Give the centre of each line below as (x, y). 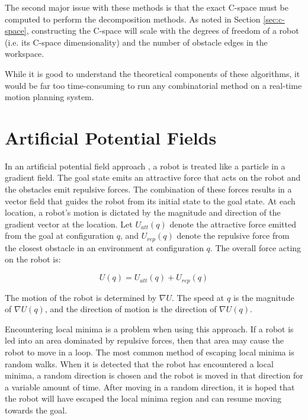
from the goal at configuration (60, 235)
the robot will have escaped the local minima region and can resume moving (143, 398)
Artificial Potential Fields (111, 137)
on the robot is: (33, 259)
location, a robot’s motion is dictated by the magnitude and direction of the (143, 212)
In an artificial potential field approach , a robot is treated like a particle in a (145, 166)
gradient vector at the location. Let (69, 224)
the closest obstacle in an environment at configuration (104, 247)
